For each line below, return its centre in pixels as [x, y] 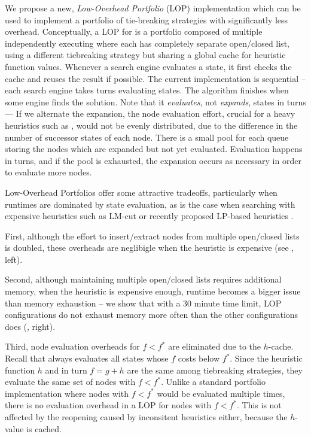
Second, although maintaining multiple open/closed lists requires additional [143, 279]
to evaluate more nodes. [48, 172]
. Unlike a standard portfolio [213, 382]
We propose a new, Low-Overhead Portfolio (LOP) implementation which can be [153, 8]
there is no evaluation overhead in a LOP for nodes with [108, 405]
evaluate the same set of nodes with [70, 382]
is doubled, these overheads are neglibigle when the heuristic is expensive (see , [150, 248]
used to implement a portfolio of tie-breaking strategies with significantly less [147, 19]
